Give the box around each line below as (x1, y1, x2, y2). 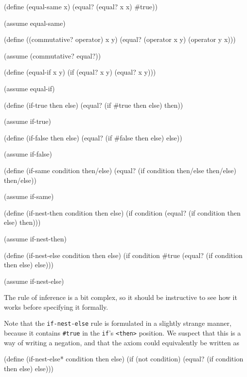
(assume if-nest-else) (4, 276, 64, 286)
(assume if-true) (4, 116, 52, 126)
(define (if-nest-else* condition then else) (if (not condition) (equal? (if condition (4, 354, 244, 364)
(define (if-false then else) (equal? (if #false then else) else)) (4, 132, 182, 142)
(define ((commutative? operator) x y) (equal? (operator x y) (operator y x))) (4, 34, 236, 44)
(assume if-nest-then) (4, 233, 67, 243)
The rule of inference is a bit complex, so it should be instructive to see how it (4, 292, 237, 302)
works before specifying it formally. (4, 301, 108, 312)
